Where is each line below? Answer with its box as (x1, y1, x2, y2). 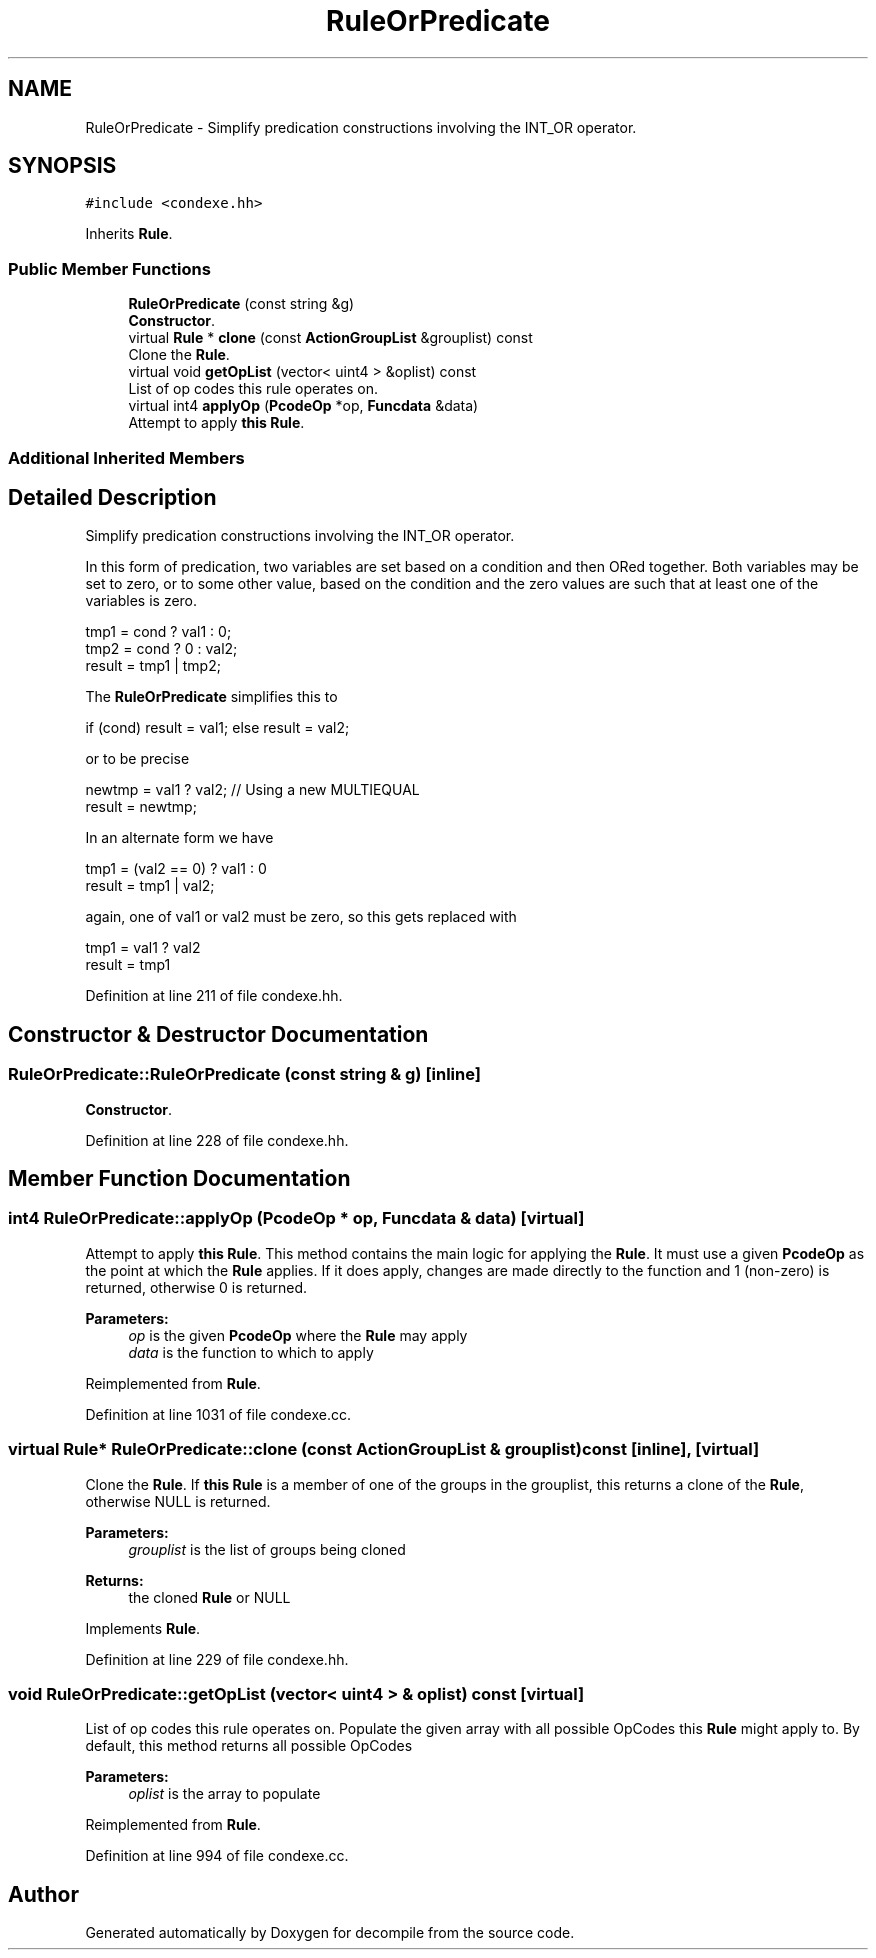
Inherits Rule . (85, 225, 173, 243)
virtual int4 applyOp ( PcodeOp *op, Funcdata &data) (128, 397, 479, 415)
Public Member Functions (8, 258, 211, 279)
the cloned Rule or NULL (128, 1588, 291, 1606)
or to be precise (85, 750, 190, 768)
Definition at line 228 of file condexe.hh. (85, 1131, 349, 1149)
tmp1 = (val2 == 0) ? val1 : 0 (85, 860, 267, 878)
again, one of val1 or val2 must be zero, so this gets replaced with (85, 908, 517, 926)
